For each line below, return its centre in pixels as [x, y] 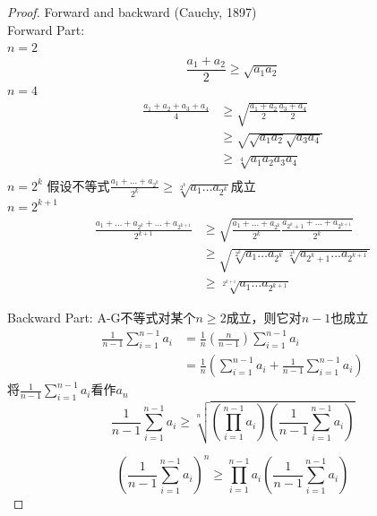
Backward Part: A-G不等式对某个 [102, 318]
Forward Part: [46, 29]
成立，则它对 [264, 318]
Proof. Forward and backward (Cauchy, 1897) [132, 12]
